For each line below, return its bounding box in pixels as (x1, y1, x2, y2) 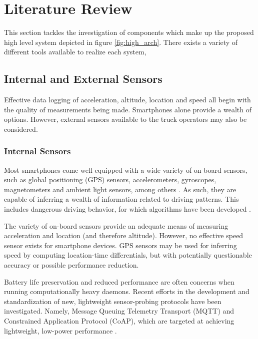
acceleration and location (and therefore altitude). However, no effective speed (4, 230, 243, 241)
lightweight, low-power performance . (4, 325, 117, 336)
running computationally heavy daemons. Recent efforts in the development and (4, 286, 249, 297)
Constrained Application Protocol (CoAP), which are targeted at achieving (4, 316, 234, 326)
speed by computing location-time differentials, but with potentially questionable (4, 250, 252, 260)
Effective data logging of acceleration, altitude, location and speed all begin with (4, 94, 251, 105)
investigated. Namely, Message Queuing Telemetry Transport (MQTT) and (4, 306, 234, 316)
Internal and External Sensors (4, 71, 162, 86)
